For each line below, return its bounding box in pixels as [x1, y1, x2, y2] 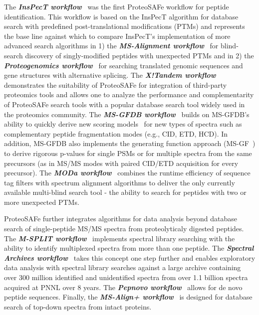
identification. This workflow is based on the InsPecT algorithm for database [4, 11, 239, 21]
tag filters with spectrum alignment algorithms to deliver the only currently [4, 177, 235, 187]
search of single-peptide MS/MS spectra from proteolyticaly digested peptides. [4, 223, 244, 234]
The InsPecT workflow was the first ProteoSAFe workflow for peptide [4, 1, 229, 11]
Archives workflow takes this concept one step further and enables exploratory [4, 252, 256, 263]
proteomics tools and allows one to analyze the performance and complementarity [4, 89, 254, 100]
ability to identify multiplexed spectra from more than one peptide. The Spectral [4, 243, 254, 253]
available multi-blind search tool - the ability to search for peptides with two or [4, 187, 247, 197]
